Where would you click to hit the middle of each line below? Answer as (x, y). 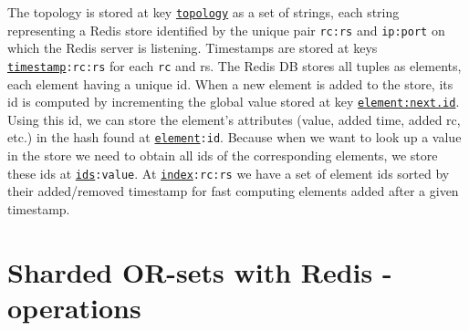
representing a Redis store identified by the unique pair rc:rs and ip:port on (226, 30)
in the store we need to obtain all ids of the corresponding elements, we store (223, 155)
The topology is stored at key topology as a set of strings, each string (203, 12)
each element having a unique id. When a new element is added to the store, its (230, 83)
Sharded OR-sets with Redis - (200, 271)
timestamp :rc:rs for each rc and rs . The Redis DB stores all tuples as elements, (234, 65)
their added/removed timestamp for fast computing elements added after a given (233, 191)
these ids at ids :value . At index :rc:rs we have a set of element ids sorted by (229, 173)
